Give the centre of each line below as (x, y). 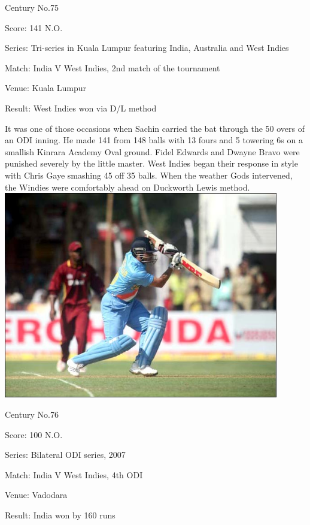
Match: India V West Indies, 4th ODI (74, 474)
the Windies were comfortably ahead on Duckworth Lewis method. (127, 187)
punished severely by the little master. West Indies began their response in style (151, 163)
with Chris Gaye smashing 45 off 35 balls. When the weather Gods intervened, (149, 175)
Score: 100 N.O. (34, 434)
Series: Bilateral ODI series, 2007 (65, 455)
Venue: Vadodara (36, 495)
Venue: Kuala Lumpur (45, 88)
